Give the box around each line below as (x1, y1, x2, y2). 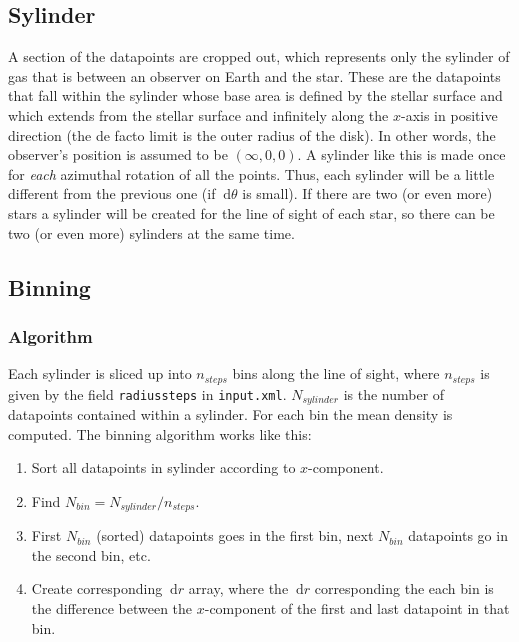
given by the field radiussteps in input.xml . (8, 383, 287, 404)
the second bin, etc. (31, 544, 151, 565)
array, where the (188, 578, 289, 599)
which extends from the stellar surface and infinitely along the (8, 104, 389, 125)
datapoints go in (408, 525, 508, 546)
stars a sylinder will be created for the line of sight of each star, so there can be (8, 202, 495, 223)
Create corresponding (31, 578, 163, 599)
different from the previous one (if (8, 183, 216, 204)
